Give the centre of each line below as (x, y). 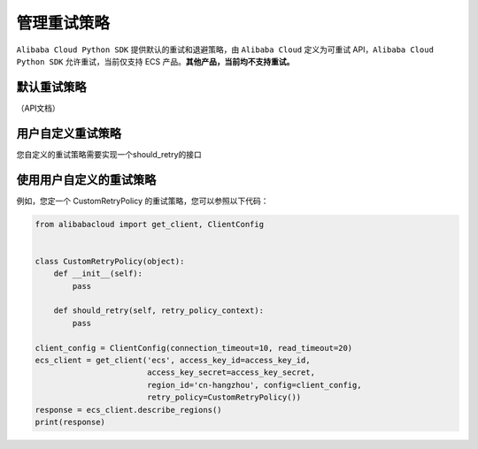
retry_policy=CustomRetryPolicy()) (224, 397)
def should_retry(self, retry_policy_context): (159, 311)
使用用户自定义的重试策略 (86, 180)
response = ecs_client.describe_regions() (128, 410)
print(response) (70, 422)
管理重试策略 (63, 23)
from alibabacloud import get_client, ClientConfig (150, 224)
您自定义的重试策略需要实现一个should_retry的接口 (109, 154)
